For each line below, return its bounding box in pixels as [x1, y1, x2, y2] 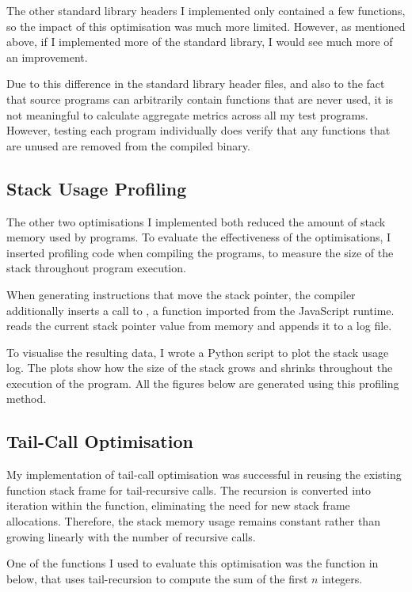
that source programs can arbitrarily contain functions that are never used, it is [6, 90, 393, 107]
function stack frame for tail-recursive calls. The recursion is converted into [6, 481, 371, 498]
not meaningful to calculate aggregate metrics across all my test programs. [6, 106, 368, 123]
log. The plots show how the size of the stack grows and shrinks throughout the [6, 359, 393, 376]
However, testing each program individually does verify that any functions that [6, 122, 391, 139]
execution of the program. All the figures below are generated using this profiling [6, 374, 399, 391]
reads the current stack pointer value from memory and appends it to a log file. [6, 317, 392, 334]
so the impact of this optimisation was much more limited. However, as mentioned [6, 17, 406, 34]
